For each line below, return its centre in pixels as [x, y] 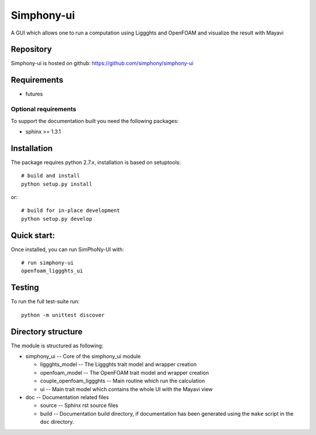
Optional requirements [44, 109]
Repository [31, 49]
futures [34, 94]
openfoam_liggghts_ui [52, 271]
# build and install [51, 176]
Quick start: [33, 235]
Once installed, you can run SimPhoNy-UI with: [67, 249]
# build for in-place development [71, 210]
